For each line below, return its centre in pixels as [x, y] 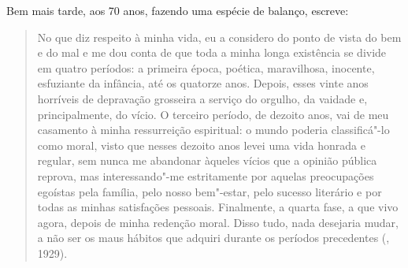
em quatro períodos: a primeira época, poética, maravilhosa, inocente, [206, 67]
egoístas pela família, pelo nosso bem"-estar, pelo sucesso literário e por [210, 191]
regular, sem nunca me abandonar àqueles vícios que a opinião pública [207, 160]
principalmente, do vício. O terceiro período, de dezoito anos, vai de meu [213, 114]
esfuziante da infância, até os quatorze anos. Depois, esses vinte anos [203, 83]
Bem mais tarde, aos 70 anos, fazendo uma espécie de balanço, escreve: [178, 10]
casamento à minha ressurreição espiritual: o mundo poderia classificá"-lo [213, 130]
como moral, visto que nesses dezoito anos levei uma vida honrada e [201, 145]
